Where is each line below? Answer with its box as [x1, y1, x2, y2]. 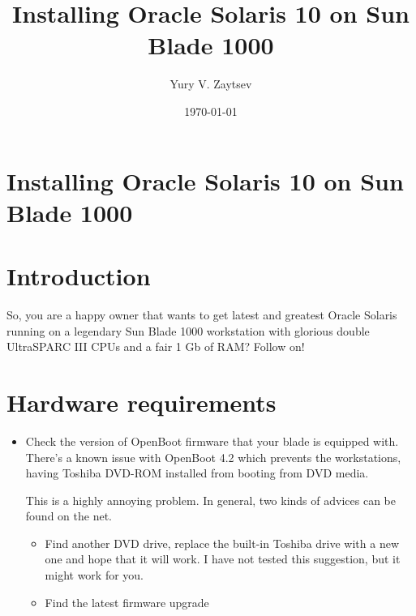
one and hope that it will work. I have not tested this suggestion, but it [45, 550, 401, 567]
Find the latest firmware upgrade [45, 593, 209, 610]
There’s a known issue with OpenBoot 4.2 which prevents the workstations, [25, 448, 401, 465]
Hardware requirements [6, 385, 277, 418]
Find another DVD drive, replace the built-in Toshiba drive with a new [45, 534, 399, 551]
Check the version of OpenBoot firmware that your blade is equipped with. [25, 432, 399, 449]
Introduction [6, 259, 151, 293]
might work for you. [45, 567, 144, 584]
